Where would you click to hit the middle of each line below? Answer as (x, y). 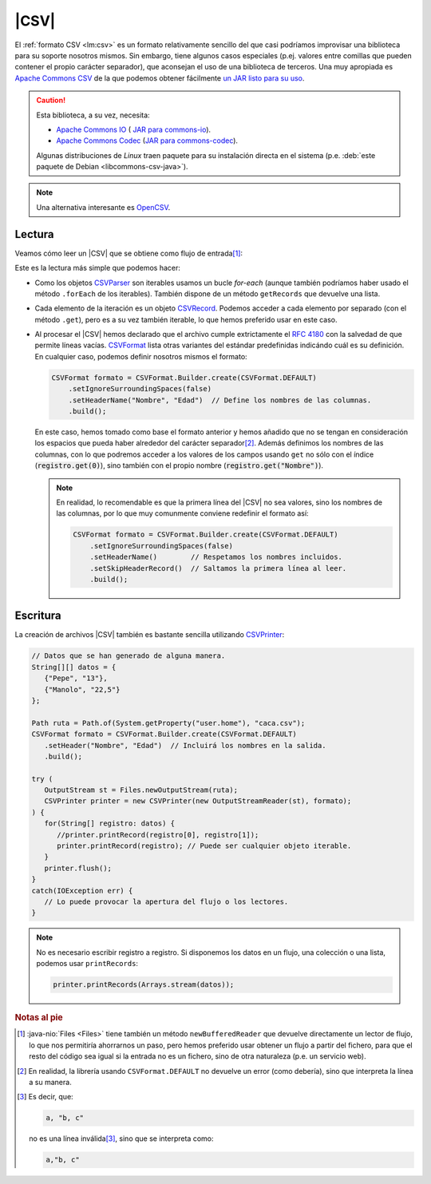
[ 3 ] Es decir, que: (45, 1097)
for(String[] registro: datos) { (110, 824)
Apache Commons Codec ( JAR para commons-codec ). (147, 141)
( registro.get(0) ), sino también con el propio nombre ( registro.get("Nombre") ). (179, 465)
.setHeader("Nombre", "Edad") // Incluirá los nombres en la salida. (185, 745)
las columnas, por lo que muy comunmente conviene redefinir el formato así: (182, 513)
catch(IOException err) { (82, 891)
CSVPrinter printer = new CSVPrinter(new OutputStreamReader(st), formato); (198, 801)
